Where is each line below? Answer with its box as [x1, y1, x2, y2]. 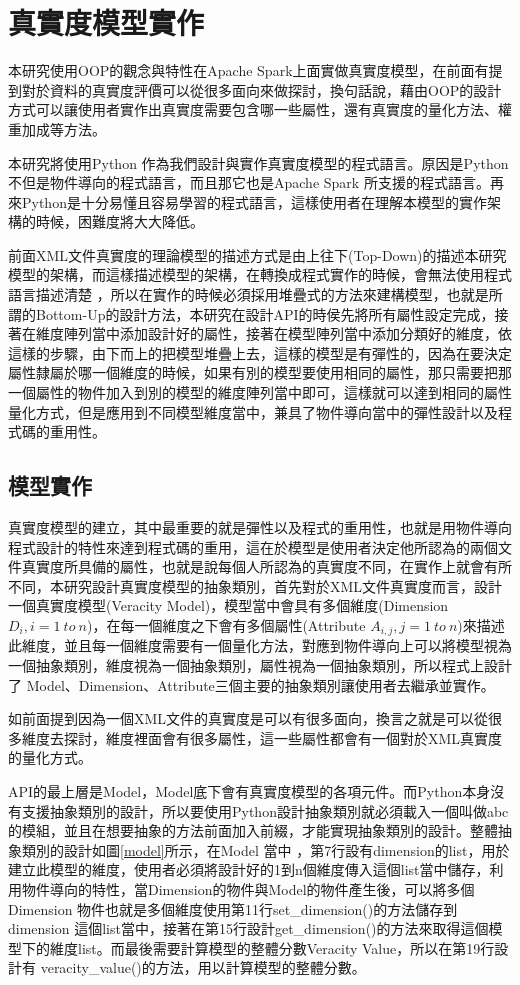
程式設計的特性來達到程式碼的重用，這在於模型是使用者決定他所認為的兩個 [8, 536, 498, 557]
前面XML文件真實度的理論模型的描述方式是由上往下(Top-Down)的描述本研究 [8, 244, 507, 265]
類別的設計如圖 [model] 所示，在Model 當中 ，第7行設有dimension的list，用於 [21, 839, 510, 860]
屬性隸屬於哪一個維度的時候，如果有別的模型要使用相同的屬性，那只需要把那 [8, 362, 512, 383]
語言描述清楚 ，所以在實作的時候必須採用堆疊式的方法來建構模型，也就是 [8, 284, 489, 305]
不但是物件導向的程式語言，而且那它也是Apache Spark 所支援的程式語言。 [8, 172, 490, 193]
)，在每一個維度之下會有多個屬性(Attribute [86, 614, 366, 635]
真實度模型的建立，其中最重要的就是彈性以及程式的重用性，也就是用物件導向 [8, 517, 512, 538]
